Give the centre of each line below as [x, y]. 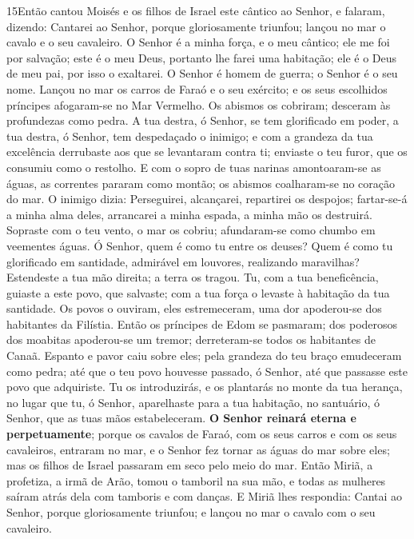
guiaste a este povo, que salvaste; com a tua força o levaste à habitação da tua [198, 292]
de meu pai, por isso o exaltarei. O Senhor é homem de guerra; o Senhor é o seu [202, 73]
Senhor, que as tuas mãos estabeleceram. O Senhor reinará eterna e [181, 418]
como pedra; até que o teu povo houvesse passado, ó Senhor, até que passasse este [207, 371]
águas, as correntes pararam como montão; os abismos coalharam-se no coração [201, 183]
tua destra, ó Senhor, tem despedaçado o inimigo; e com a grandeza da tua [190, 136]
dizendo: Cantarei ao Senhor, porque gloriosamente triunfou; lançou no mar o [196, 26]
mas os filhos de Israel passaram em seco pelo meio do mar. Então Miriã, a [190, 465]
